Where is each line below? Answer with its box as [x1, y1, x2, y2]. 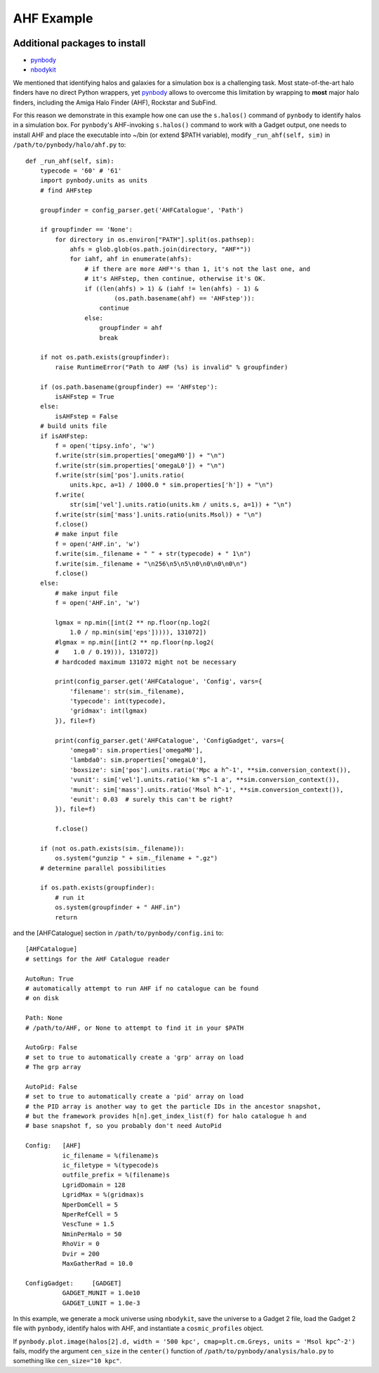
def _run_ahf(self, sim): [25, 157, 115, 165]
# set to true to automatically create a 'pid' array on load [25, 1092, 244, 1101]
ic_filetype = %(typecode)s [62, 1162, 159, 1169]
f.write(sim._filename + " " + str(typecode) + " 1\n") [55, 550, 252, 558]
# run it [55, 894, 85, 901]
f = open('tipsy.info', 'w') [55, 442, 156, 449]
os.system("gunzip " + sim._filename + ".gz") [55, 854, 218, 863]
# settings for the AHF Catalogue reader [25, 955, 170, 963]
